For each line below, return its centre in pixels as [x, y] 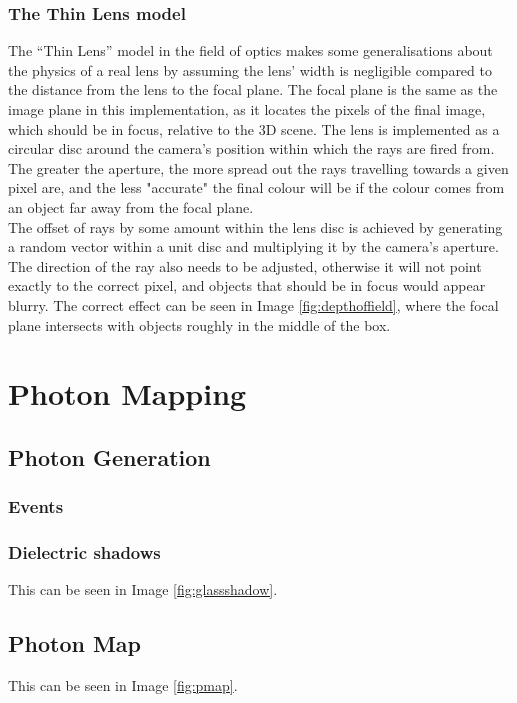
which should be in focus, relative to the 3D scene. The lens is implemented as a [254, 128]
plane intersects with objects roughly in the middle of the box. [199, 324]
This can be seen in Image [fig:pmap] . [123, 685]
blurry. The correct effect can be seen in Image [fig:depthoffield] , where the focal [253, 304]
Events [36, 506]
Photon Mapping [127, 393]
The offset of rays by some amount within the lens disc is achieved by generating [255, 226]
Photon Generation [109, 456]
